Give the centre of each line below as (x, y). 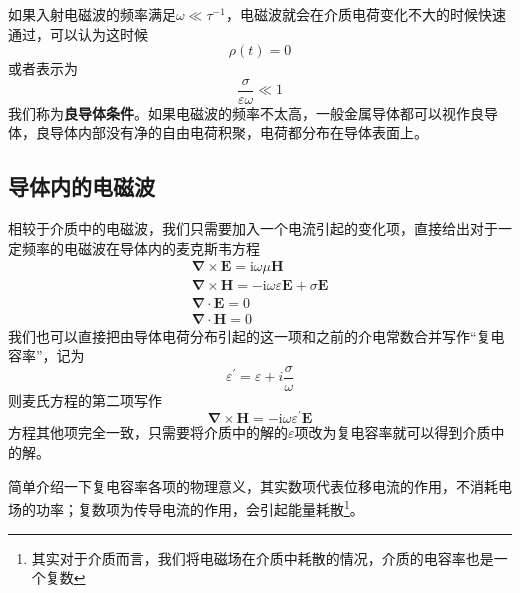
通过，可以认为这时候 (78, 33)
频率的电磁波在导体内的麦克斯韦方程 (140, 247)
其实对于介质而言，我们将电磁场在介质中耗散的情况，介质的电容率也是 (262, 557)
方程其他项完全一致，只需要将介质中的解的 (148, 432)
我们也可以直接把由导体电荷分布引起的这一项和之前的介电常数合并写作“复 (249, 335)
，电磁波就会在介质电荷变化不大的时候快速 (365, 14)
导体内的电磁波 (81, 186)
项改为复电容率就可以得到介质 (392, 432)
